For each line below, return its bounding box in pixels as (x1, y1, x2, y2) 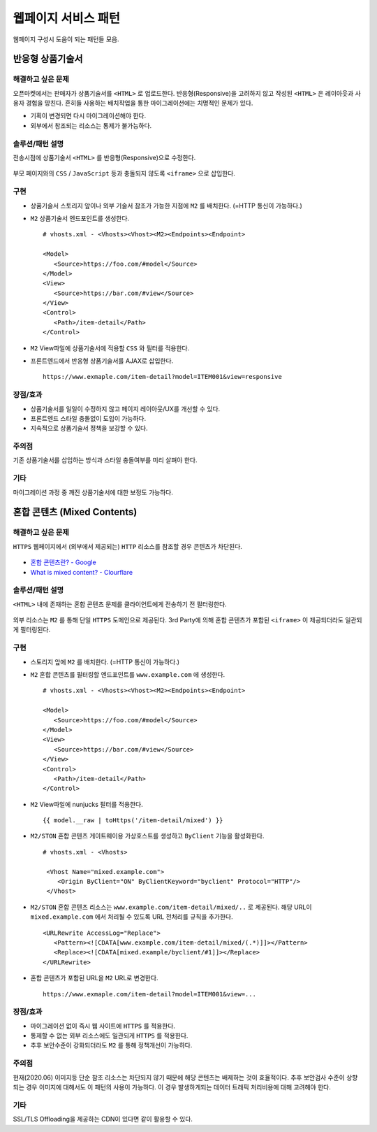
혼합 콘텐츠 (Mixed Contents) (13, 506, 138, 518)
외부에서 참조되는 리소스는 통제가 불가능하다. (30, 121, 152, 129)
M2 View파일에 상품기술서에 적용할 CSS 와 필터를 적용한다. (30, 343, 190, 352)
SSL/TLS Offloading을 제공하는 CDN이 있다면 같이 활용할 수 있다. (13, 1115, 193, 1124)
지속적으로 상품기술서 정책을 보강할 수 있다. (30, 424, 148, 433)
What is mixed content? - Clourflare (30, 568, 133, 576)
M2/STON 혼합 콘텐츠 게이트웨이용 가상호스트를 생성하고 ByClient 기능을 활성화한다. (30, 832, 265, 840)
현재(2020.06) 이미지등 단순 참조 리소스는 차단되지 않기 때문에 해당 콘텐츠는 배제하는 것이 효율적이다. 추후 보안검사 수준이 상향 (13, 1073, 358, 1082)
